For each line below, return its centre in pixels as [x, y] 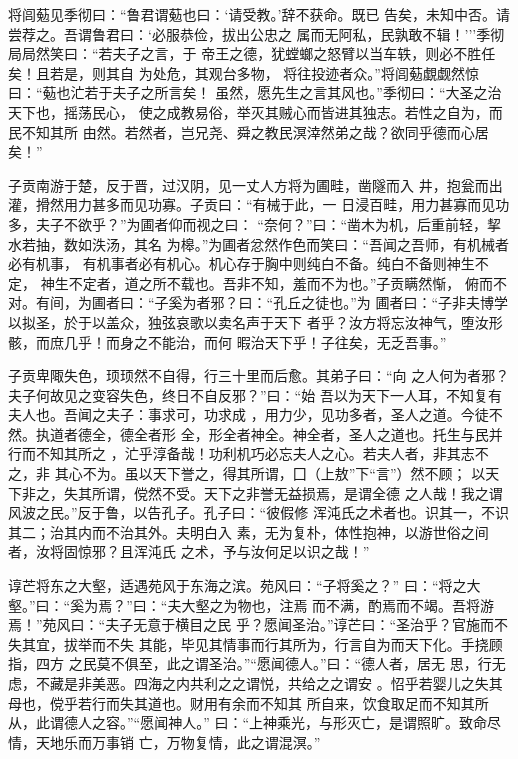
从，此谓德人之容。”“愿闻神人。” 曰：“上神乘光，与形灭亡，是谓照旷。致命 [248, 722]
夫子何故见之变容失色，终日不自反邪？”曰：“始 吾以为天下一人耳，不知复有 [255, 394]
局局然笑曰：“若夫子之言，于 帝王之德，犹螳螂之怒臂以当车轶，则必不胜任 [252, 53]
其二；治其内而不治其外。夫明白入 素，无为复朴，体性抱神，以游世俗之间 [248, 531]
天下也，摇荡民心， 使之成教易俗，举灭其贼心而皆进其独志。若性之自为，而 [255, 111]
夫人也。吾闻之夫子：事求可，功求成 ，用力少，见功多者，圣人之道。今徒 [248, 414]
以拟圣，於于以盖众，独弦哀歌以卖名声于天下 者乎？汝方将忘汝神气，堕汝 [248, 321]
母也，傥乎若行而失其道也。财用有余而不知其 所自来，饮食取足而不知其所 [248, 702]
